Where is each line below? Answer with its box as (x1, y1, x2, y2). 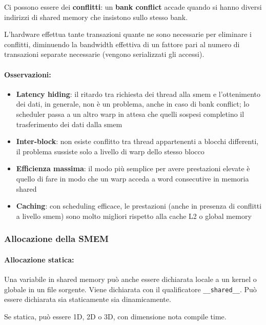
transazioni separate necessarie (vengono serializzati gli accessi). (4, 49, 204, 59)
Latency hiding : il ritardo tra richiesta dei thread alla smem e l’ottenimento (16, 88, 261, 99)
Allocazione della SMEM (4, 232, 109, 245)
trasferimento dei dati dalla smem (16, 118, 122, 129)
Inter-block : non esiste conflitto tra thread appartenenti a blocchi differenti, (16, 136, 259, 147)
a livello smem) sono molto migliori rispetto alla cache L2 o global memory (16, 210, 252, 221)
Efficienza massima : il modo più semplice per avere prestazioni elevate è (16, 163, 250, 174)
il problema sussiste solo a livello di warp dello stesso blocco (16, 146, 204, 156)
